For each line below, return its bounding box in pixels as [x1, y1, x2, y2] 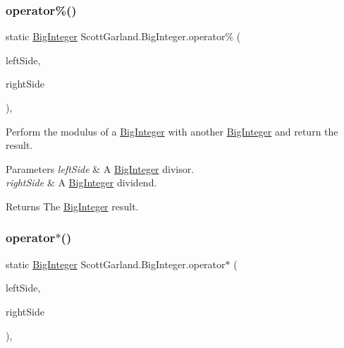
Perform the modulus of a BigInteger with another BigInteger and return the [6, 124, 338, 138]
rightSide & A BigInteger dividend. [6, 175, 157, 190]
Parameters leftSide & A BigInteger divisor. [6, 161, 195, 176]
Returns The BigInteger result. [6, 198, 139, 213]
